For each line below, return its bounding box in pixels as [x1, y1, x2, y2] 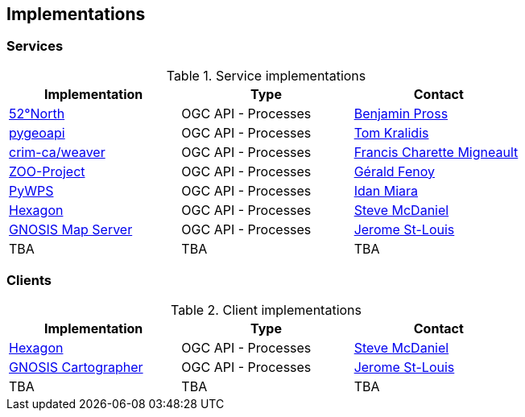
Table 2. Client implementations [170, 301, 362, 318]
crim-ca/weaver [9, 143, 105, 160]
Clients [6, 272, 52, 289]
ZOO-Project [9, 163, 85, 180]
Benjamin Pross [353, 105, 449, 122]
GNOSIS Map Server [9, 221, 133, 237]
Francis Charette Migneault [353, 143, 519, 160]
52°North [9, 105, 65, 122]
